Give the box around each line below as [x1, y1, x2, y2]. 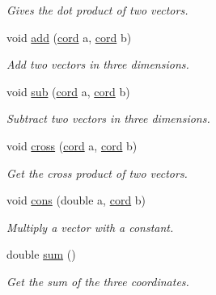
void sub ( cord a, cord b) [6, 82, 130, 99]
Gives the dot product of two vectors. [6, 2, 188, 18]
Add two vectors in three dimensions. [6, 56, 189, 73]
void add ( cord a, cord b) [6, 28, 132, 45]
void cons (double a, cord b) [6, 192, 146, 209]
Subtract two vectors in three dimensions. [6, 110, 210, 127]
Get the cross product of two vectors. [6, 164, 188, 181]
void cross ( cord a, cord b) [6, 137, 138, 154]
